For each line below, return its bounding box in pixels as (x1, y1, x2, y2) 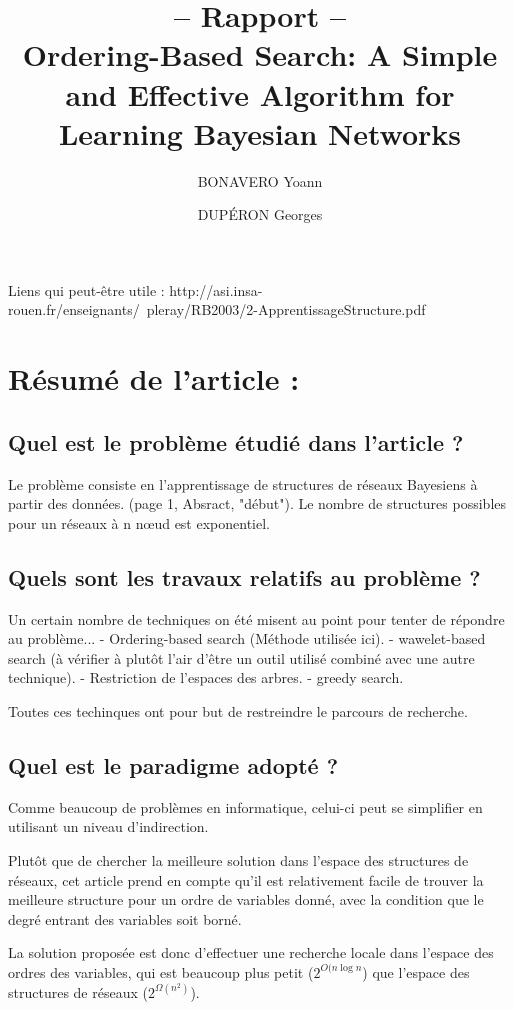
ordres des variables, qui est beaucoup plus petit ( (8, 961, 314, 982)
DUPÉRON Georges (197, 204, 323, 225)
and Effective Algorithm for (65, 73, 455, 114)
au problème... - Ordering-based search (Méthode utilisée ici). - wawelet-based (8, 628, 486, 649)
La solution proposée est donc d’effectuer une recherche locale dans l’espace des (8, 942, 494, 963)
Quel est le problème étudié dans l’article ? (8, 426, 464, 457)
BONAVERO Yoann (197, 170, 323, 191)
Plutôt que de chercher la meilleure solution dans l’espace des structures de (8, 849, 469, 870)
